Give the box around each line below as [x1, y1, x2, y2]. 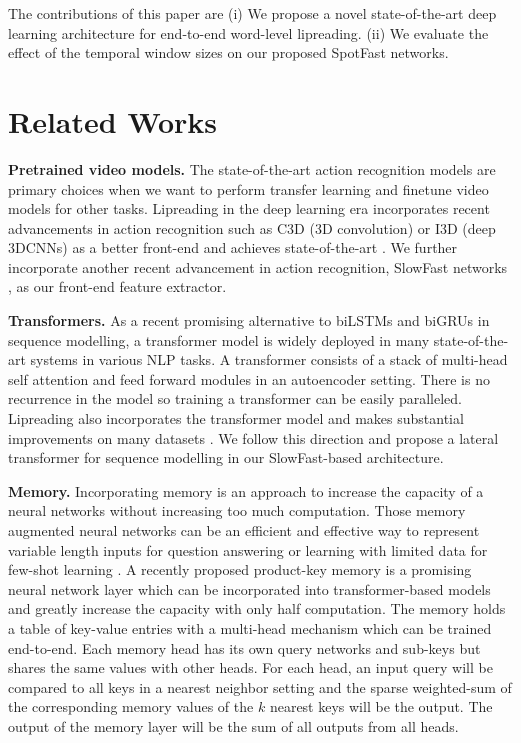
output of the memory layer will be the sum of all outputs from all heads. [8, 715, 459, 736]
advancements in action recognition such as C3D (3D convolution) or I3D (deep [8, 217, 496, 238]
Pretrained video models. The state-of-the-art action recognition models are [8, 158, 496, 179]
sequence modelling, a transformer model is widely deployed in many [8, 329, 430, 350]
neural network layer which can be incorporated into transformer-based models [8, 578, 491, 599]
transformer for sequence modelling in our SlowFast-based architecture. [8, 447, 444, 468]
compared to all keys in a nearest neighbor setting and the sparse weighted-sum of [8, 676, 512, 697]
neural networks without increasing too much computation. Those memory [8, 500, 466, 521]
